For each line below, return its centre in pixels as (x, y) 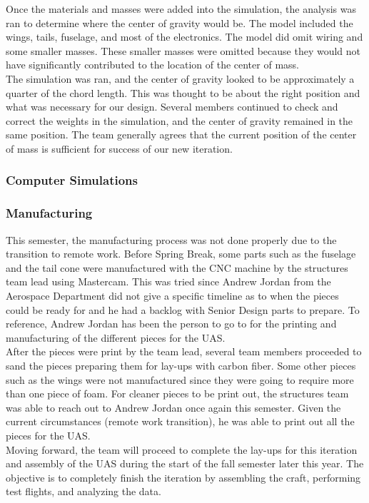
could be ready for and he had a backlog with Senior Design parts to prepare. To (183, 309)
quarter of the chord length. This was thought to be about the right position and (183, 92)
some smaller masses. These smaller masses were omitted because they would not (183, 50)
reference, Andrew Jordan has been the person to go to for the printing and (171, 324)
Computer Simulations (72, 180)
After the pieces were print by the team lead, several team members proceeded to (184, 351)
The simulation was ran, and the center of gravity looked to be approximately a (180, 78)
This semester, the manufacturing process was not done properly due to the (171, 239)
